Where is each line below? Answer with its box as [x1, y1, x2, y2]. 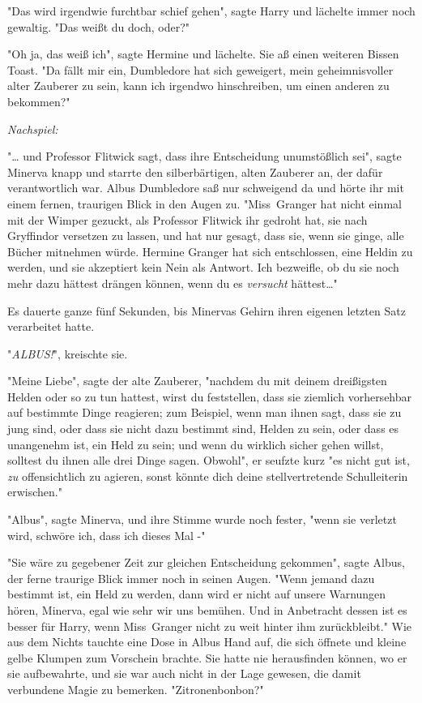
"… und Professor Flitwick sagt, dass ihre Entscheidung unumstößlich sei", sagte [7, 148, 402, 165]
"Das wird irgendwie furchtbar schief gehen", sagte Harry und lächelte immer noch [7, 2, 416, 19]
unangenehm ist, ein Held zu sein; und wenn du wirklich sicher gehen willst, [7, 435, 384, 452]
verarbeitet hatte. [7, 318, 95, 335]
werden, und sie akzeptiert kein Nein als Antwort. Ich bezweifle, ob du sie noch [7, 259, 399, 276]
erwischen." [7, 483, 62, 500]
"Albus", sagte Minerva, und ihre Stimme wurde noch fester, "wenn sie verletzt [7, 511, 397, 528]
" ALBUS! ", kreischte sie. [7, 345, 128, 362]
